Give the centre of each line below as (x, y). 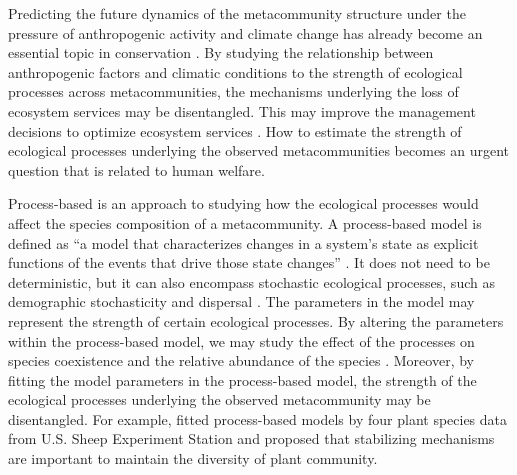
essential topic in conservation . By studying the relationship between (221, 52)
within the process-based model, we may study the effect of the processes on (241, 340)
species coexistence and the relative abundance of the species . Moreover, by (241, 360)
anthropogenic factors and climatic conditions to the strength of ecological (235, 71)
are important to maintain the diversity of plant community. (193, 458)
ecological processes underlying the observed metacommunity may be (219, 399)
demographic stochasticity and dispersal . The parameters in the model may (241, 301)
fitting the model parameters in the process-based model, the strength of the (242, 379)
